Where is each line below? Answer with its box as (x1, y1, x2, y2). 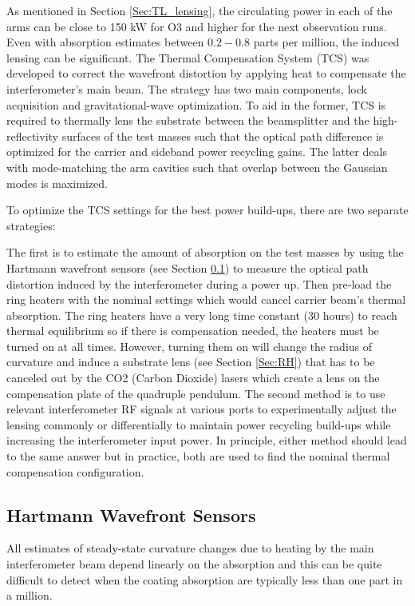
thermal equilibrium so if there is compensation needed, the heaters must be (6, 322, 379, 339)
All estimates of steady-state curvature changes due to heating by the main (6, 540, 374, 556)
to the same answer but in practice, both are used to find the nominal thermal (6, 448, 390, 464)
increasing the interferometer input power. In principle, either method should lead (6, 432, 407, 449)
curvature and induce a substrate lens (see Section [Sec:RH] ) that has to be (6, 353, 375, 370)
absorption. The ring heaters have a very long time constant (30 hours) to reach (6, 306, 397, 323)
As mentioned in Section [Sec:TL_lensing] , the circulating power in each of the (6, 2, 393, 18)
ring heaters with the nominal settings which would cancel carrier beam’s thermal (6, 291, 406, 308)
